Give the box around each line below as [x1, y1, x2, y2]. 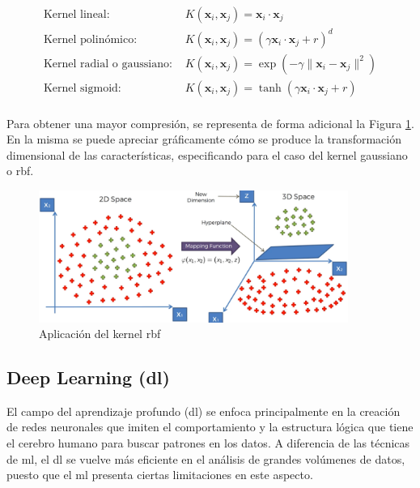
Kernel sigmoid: [43, 82, 121, 94]
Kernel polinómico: [43, 33, 138, 45]
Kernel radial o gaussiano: [43, 58, 172, 70]
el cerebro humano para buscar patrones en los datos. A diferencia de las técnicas [6, 434, 410, 452]
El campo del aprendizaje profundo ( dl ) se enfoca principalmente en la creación [6, 402, 401, 419]
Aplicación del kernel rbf [39, 325, 161, 342]
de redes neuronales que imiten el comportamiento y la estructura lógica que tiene [6, 418, 414, 435]
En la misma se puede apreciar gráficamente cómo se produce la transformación [6, 131, 401, 148]
